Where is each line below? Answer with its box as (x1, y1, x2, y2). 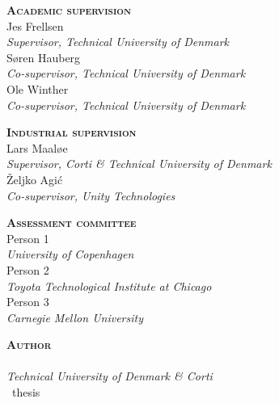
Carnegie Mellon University (6, 309, 143, 325)
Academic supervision (6, 2, 131, 18)
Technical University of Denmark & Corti (6, 367, 213, 384)
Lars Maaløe (6, 139, 68, 156)
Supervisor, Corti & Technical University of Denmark (6, 155, 272, 172)
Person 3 (6, 293, 49, 310)
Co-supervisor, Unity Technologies (6, 187, 175, 204)
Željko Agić (6, 170, 63, 187)
